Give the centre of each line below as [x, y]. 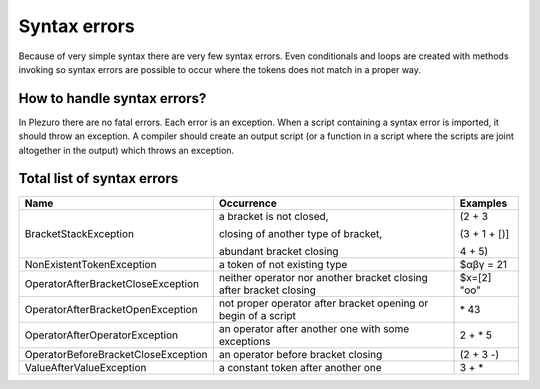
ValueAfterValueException [85, 367]
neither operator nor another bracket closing [323, 277]
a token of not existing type [283, 264]
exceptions [244, 341]
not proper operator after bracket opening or [323, 303]
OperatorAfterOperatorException [101, 335]
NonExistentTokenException [90, 264]
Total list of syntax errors [98, 178]
